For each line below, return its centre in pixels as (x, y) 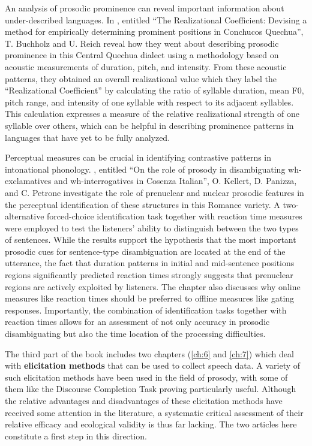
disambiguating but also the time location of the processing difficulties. (135, 334)
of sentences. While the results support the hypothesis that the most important (151, 239)
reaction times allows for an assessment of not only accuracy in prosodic (137, 322)
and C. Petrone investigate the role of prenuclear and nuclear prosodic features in (154, 192)
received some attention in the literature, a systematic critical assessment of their (154, 412)
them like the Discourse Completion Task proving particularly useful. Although (151, 389)
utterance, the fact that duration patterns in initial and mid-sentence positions (150, 263)
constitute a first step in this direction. (76, 436)
